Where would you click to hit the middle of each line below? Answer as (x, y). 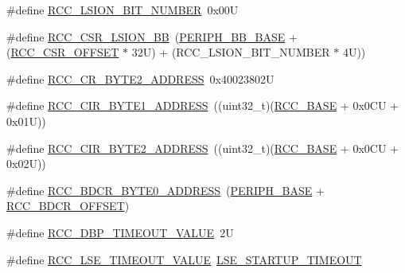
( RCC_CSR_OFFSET (63, 52)
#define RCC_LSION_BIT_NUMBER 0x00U (123, 10)
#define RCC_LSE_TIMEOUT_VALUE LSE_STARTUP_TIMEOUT (184, 259)
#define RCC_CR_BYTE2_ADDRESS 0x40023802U (140, 78)
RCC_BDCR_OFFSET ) (68, 206)
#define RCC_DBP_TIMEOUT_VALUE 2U (120, 232)
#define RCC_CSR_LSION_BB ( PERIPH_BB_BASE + (152, 36)
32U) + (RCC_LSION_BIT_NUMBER (231, 52)
